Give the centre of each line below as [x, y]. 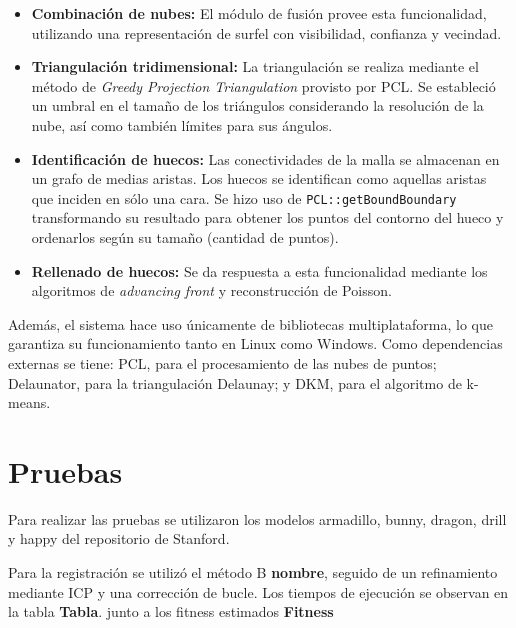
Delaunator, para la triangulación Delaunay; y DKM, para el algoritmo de [235, 382]
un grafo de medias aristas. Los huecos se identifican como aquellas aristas [259, 178]
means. [29, 402]
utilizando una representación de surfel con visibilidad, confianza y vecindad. [266, 32]
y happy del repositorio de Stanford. [119, 538]
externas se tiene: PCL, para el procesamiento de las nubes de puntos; [222, 362]
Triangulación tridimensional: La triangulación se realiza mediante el [255, 66]
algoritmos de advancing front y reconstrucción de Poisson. [211, 290]
